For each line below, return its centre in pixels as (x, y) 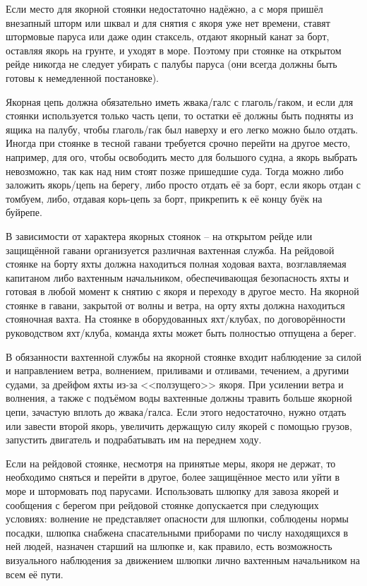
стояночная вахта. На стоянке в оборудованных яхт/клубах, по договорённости (176, 319)
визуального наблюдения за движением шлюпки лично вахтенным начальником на (183, 560)
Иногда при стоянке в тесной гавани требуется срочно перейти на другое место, (178, 143)
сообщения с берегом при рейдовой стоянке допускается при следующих (162, 504)
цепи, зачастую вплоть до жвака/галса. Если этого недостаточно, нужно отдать (176, 412)
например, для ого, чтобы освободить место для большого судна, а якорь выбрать (182, 156)
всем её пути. (35, 574)
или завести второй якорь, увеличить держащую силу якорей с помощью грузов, (179, 425)
